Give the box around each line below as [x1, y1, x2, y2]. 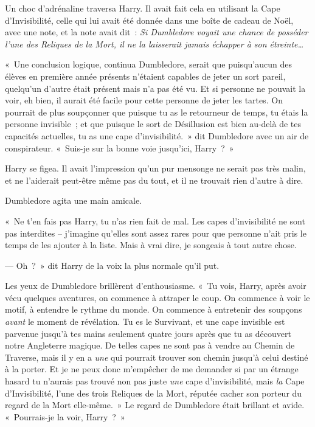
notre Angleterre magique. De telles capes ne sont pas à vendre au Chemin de [5, 339, 295, 352]
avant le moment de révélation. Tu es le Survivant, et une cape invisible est [5, 315, 285, 328]
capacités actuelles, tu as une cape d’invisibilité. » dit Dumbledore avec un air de [5, 129, 309, 142]
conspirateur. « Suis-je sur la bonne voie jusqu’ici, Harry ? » [5, 141, 234, 154]
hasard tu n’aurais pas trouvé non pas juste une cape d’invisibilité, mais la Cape [5, 375, 305, 387]
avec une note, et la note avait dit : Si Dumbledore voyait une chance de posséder [5, 26, 308, 38]
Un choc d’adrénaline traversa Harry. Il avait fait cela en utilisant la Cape [5, 2, 280, 14]
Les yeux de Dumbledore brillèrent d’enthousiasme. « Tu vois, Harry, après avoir [5, 279, 306, 292]
